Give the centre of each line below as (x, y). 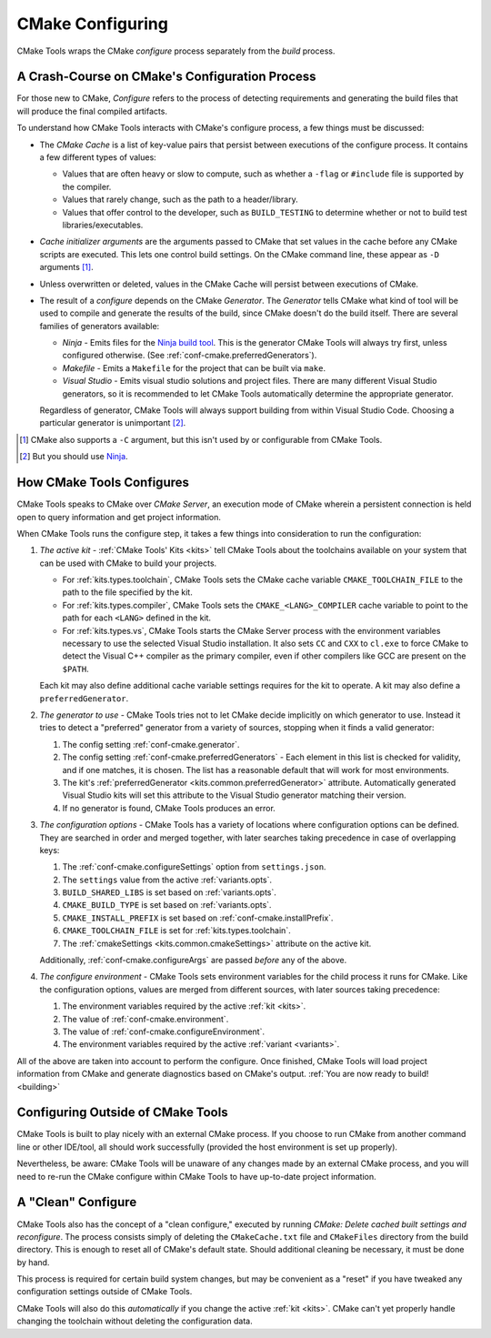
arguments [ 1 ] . (67, 267)
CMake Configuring (92, 24)
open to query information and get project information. (119, 517)
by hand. (33, 1262)
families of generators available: (100, 326)
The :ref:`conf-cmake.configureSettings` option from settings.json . (194, 867)
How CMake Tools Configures (103, 483)
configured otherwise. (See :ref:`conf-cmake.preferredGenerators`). (190, 356)
